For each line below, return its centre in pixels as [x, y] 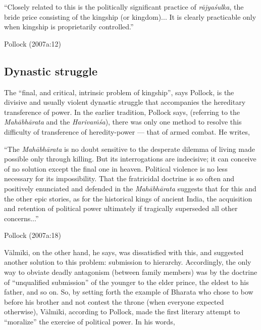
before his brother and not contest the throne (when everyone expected [114, 301]
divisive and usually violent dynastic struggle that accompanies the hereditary [125, 102]
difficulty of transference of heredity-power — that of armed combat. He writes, [127, 131]
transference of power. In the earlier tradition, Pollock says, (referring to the [122, 112]
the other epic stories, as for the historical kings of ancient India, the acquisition [128, 198]
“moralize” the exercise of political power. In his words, [90, 322]
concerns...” [21, 218]
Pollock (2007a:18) [33, 235]
